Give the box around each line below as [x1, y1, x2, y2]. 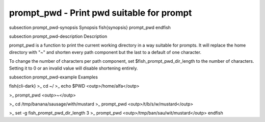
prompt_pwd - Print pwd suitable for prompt [9, 7, 192, 18]
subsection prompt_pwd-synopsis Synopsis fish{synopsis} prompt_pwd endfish [9, 24, 171, 30]
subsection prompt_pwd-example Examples [9, 74, 98, 80]
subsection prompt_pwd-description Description [9, 33, 107, 39]
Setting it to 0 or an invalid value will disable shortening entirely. [9, 65, 138, 71]
